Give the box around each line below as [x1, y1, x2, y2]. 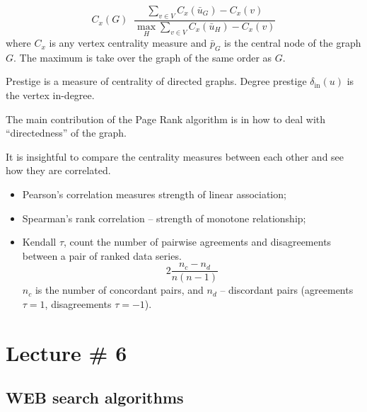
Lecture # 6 [6, 338, 127, 367]
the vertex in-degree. [6, 88, 95, 103]
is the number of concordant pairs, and [35, 282, 204, 297]
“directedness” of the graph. [6, 125, 127, 140]
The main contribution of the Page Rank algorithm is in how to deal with [6, 111, 326, 126]
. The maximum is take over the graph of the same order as [13, 50, 272, 64]
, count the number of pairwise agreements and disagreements [64, 234, 332, 249]
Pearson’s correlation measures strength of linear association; [22, 187, 286, 201]
